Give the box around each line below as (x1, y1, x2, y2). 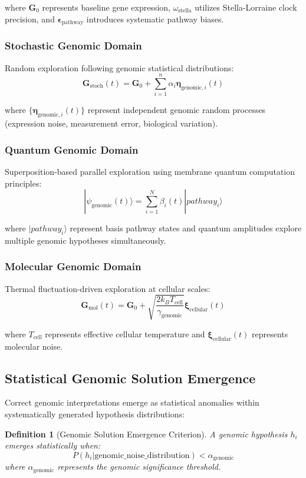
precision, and (5, 12, 55, 25)
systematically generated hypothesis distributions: (5, 408, 185, 420)
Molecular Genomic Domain (5, 259, 142, 274)
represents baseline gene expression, (42, 1, 170, 13)
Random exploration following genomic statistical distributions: (5, 61, 234, 74)
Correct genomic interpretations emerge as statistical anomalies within (5, 396, 259, 409)
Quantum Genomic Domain (5, 142, 139, 157)
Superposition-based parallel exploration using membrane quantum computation (5, 165, 295, 177)
